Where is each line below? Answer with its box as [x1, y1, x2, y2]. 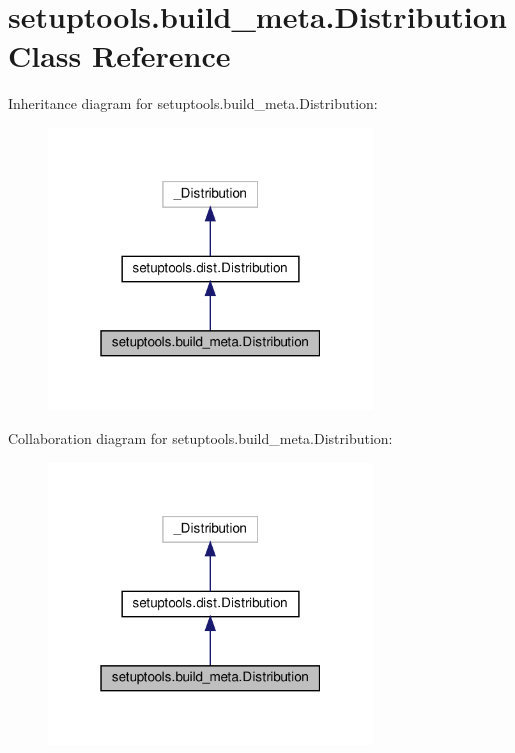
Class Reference [8, 35, 231, 76]
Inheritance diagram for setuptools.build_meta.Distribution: [8, 93, 378, 114]
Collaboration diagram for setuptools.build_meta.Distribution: [8, 428, 393, 448]
